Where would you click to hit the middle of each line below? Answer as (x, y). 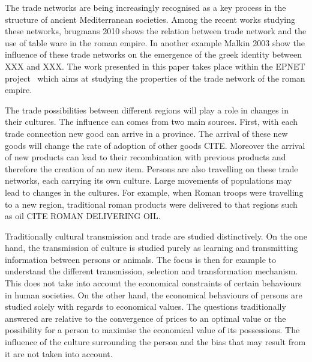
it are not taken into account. (59, 353)
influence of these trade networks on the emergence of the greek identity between (153, 54)
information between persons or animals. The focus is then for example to (141, 259)
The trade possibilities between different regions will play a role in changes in (147, 110)
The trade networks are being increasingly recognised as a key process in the (145, 7)
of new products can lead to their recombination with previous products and (145, 157)
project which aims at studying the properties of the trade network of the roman (155, 78)
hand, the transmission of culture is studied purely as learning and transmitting (151, 248)
